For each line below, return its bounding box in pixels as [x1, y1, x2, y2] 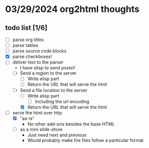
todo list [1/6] [5, 23, 48, 32]
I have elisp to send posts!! [20, 65, 76, 71]
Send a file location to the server [20, 87, 88, 93]
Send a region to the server [20, 70, 77, 76]
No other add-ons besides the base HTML [27, 121, 115, 127]
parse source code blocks [12, 48, 67, 54]
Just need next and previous [27, 131, 87, 138]
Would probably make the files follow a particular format [27, 137, 144, 143]
